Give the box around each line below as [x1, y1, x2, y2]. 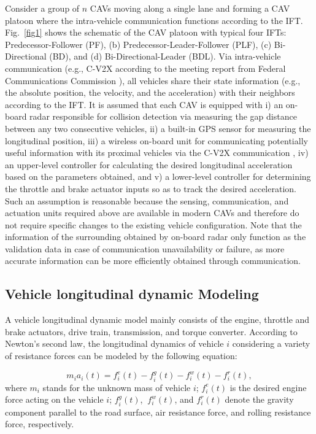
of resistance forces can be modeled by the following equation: [5, 349, 237, 362]
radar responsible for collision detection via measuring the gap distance [29, 110, 297, 123]
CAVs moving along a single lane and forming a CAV [90, 2, 290, 14]
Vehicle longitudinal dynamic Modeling [5, 284, 259, 303]
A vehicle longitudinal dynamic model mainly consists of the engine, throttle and [5, 313, 310, 326]
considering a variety [232, 337, 310, 350]
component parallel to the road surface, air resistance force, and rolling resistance [5, 405, 311, 418]
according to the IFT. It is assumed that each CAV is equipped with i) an [5, 98, 283, 110]
